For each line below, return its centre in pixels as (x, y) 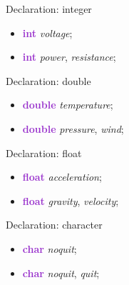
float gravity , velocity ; (71, 200)
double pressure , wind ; (73, 128)
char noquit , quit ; (61, 272)
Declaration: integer (49, 9)
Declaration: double (48, 80)
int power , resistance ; (69, 57)
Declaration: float (44, 152)
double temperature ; (68, 105)
